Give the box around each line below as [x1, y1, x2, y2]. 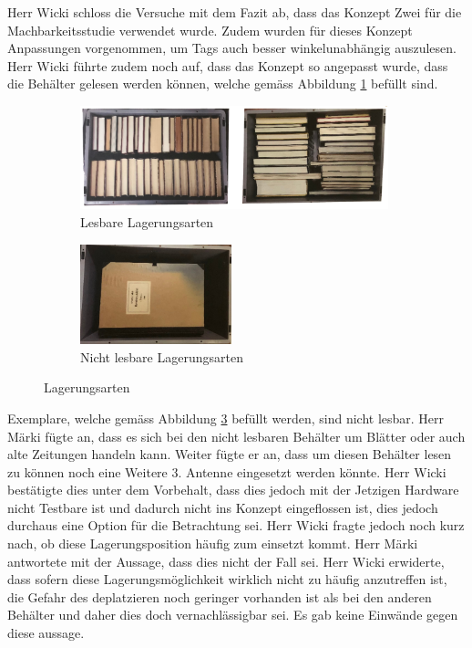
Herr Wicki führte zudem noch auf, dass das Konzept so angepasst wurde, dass [7, 56, 448, 75]
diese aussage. [7, 623, 85, 643]
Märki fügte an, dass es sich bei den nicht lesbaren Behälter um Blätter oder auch [7, 426, 466, 445]
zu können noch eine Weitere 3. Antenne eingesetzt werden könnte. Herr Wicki [7, 462, 446, 481]
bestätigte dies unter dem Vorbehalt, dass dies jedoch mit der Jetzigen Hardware [7, 480, 459, 499]
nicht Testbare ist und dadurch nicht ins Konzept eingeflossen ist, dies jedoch [7, 497, 438, 517]
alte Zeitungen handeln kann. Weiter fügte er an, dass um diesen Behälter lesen [7, 444, 452, 464]
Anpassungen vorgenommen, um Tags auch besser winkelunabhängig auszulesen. [7, 38, 457, 57]
